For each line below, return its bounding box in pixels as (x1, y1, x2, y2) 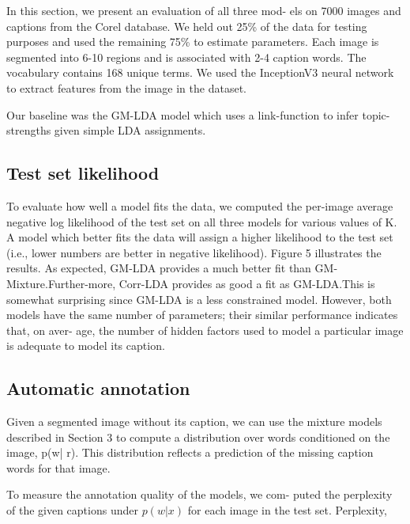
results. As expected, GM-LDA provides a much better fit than (6, 260, 311, 276)
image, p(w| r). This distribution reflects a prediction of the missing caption (6, 444, 374, 461)
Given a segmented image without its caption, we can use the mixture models (6, 413, 382, 430)
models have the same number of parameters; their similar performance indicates (6, 306, 398, 323)
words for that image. (6, 459, 111, 476)
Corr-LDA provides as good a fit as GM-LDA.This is (118, 275, 375, 291)
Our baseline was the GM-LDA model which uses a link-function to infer (6, 106, 359, 123)
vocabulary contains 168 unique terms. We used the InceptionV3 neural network (6, 64, 394, 81)
